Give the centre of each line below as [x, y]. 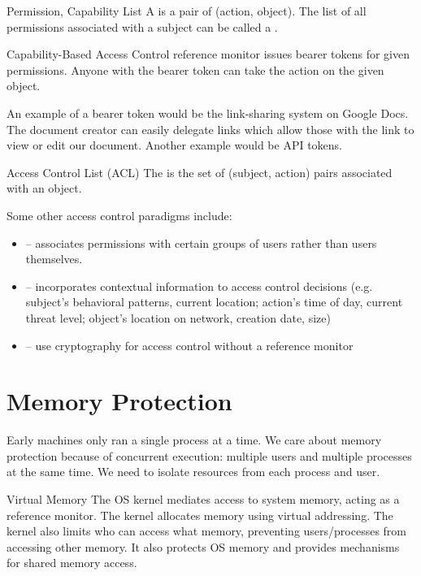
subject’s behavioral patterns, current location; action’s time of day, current [214, 302]
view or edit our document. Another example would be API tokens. [174, 145]
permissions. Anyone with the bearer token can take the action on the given [195, 69]
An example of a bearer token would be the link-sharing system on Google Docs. [208, 113]
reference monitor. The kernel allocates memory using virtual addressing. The [200, 515]
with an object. [44, 188]
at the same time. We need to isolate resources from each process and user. [193, 472]
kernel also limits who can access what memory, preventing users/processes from [207, 531]
